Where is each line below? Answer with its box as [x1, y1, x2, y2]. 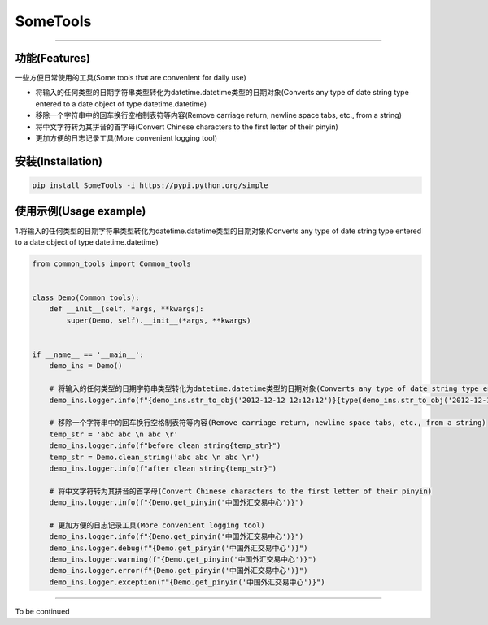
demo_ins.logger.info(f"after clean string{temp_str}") [49, 463, 277, 473]
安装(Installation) [15, 154, 103, 168]
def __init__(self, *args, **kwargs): [49, 305, 204, 314]
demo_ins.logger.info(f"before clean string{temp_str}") [49, 441, 281, 450]
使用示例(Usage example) [15, 204, 146, 219]
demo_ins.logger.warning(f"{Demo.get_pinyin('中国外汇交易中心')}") [49, 555, 317, 564]
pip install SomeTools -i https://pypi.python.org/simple [32, 181, 268, 190]
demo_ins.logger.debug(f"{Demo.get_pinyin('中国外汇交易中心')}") [49, 543, 308, 553]
